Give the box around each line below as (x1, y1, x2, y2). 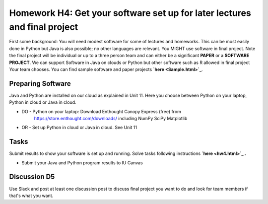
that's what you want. (9, 193, 54, 199)
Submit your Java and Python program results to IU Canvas (21, 159, 143, 166)
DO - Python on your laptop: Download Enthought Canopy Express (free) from (21, 108, 181, 114)
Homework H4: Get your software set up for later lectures (9, 7, 252, 18)
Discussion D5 (9, 173, 55, 181)
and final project (9, 21, 78, 32)
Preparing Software (9, 79, 71, 88)
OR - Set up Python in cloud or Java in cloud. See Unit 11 (21, 125, 137, 131)
